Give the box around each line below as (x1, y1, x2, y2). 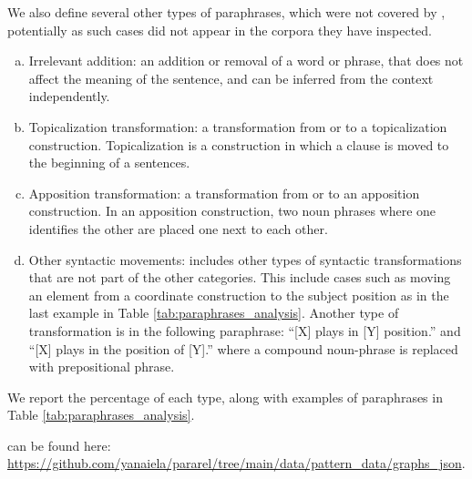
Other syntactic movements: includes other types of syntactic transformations (28, 250, 462, 269)
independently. (28, 87, 110, 106)
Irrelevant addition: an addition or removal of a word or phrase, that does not (28, 51, 464, 70)
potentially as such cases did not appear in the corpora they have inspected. (7, 20, 433, 39)
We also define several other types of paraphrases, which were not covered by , (7, 3, 446, 21)
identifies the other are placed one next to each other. (28, 219, 328, 238)
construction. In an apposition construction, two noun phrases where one (28, 201, 436, 220)
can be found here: (7, 435, 111, 454)
